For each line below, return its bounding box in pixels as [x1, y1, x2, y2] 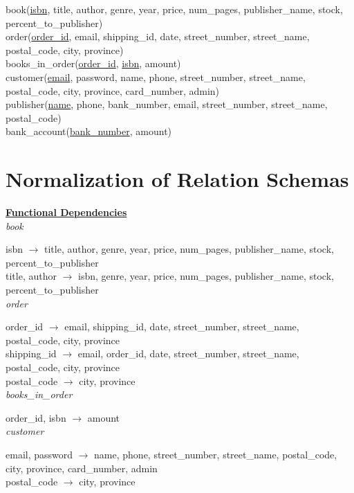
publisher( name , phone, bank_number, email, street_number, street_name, [6, 97, 328, 111]
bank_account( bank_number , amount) [6, 124, 172, 138]
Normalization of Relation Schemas [6, 165, 349, 193]
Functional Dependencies [6, 205, 127, 219]
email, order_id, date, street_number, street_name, [77, 346, 299, 361]
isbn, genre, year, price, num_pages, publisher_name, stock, [78, 269, 334, 283]
